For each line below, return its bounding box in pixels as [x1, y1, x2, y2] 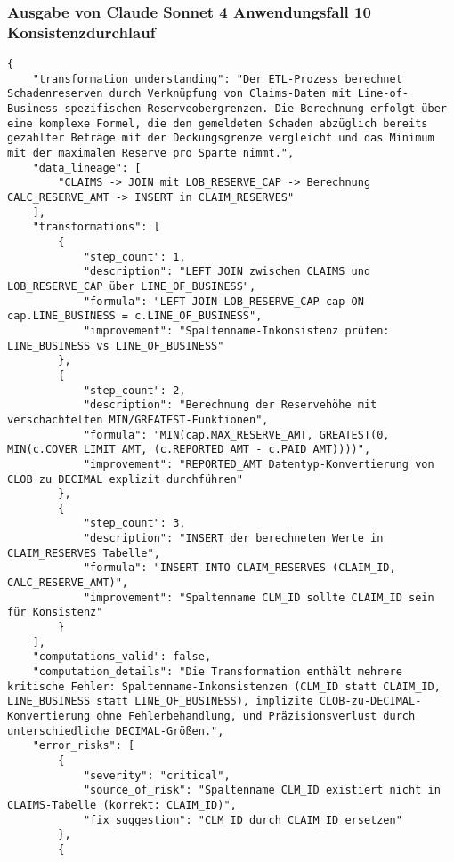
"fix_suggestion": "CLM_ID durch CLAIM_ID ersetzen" [83, 813, 402, 826]
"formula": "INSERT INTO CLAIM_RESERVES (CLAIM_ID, [83, 561, 396, 575]
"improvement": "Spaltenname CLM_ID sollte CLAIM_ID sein [83, 591, 434, 604]
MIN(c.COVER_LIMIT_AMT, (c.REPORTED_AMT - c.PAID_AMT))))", [7, 443, 371, 456]
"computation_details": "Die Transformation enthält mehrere [32, 665, 402, 679]
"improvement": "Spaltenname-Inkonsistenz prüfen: [83, 324, 390, 337]
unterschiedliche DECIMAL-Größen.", [7, 724, 224, 737]
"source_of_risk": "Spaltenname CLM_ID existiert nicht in [83, 784, 441, 797]
